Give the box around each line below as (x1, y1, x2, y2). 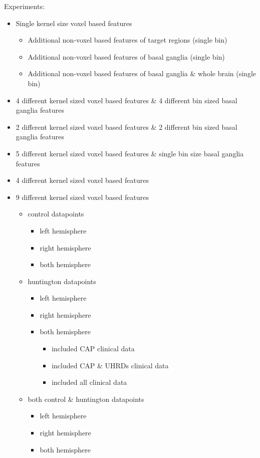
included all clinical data (52, 377, 127, 387)
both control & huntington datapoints (28, 393, 144, 404)
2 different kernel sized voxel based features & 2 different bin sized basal (16, 121, 237, 132)
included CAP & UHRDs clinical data (52, 360, 169, 370)
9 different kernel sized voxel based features (16, 191, 149, 202)
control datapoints (28, 208, 84, 219)
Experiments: (4, 1, 45, 11)
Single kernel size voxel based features (16, 18, 132, 28)
